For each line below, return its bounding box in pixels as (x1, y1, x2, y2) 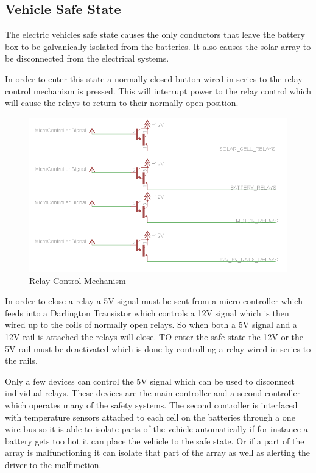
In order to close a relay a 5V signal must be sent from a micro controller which (5, 294, 303, 307)
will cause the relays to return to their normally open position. (5, 96, 239, 109)
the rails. (5, 354, 38, 367)
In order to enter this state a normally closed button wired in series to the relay (5, 72, 303, 85)
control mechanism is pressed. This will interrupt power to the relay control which (5, 84, 312, 97)
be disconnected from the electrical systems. (5, 52, 169, 65)
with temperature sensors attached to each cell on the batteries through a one (5, 410, 295, 423)
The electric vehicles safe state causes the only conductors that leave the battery (5, 28, 305, 41)
